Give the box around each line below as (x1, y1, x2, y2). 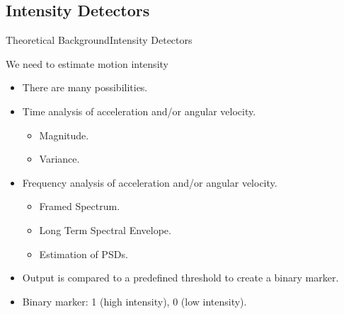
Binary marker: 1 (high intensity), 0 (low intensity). (22, 293, 247, 308)
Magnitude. (39, 127, 89, 142)
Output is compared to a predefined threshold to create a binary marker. (22, 270, 339, 285)
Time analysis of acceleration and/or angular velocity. (22, 103, 256, 118)
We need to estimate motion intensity (6, 56, 168, 71)
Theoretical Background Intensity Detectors (6, 33, 193, 47)
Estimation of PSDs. (39, 246, 128, 261)
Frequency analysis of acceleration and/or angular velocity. (22, 175, 277, 190)
